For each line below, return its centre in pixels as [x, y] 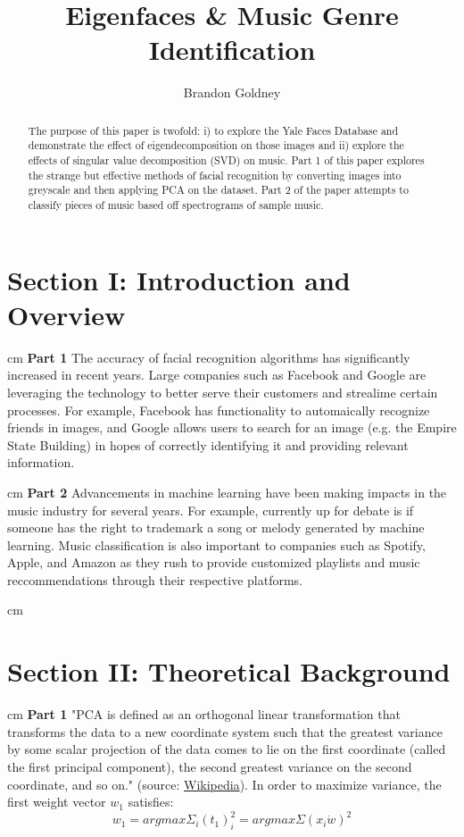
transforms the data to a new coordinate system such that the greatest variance [225, 731]
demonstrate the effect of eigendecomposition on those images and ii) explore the [216, 145]
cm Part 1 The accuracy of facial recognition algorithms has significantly [209, 357]
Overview [66, 314]
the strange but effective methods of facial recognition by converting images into [215, 175]
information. [41, 462]
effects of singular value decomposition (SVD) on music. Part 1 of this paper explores [226, 160]
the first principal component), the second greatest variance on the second [210, 766]
